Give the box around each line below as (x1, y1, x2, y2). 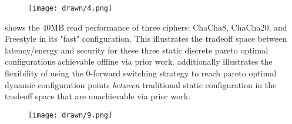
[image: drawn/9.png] (28, 110, 113, 119)
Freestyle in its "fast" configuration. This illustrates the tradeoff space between (5, 32, 287, 45)
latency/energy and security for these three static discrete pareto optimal (5, 43, 268, 56)
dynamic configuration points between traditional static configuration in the (5, 78, 277, 91)
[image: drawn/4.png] (28, 4, 113, 12)
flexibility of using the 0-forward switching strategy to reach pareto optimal (5, 67, 277, 79)
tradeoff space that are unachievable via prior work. (5, 90, 191, 102)
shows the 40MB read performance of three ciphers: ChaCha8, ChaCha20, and (5, 21, 287, 33)
